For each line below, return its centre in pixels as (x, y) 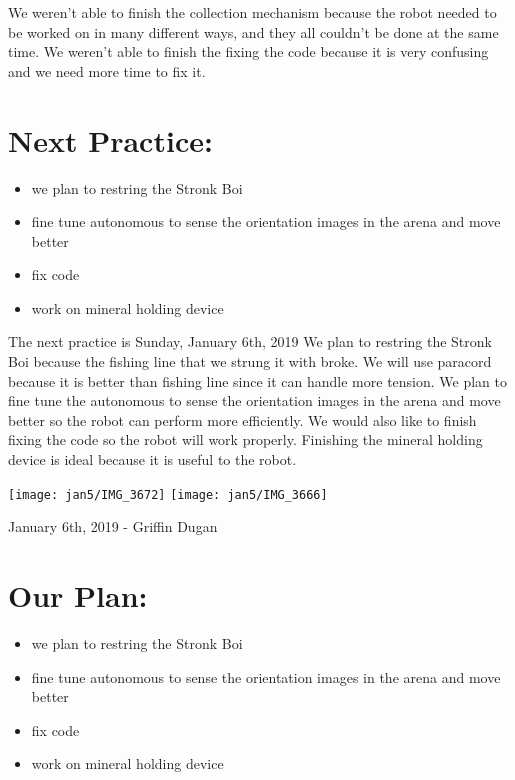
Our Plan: (78, 595)
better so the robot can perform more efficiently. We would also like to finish (242, 419)
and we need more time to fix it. (107, 70)
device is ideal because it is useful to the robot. (152, 459)
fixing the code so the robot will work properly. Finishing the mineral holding (245, 439)
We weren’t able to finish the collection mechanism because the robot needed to (252, 12)
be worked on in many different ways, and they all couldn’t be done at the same (253, 31)
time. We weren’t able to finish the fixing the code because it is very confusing (248, 51)
